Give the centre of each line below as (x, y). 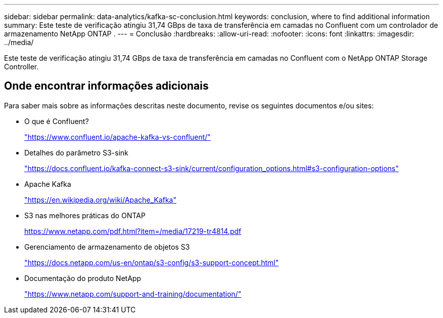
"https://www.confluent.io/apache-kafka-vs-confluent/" (118, 137)
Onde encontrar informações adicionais (106, 86)
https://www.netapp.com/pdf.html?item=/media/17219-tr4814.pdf (133, 231)
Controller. (21, 67)
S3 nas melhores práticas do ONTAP (85, 215)
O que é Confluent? (57, 121)
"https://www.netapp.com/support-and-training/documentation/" (133, 294)
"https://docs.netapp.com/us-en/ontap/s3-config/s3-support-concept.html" (151, 262)
